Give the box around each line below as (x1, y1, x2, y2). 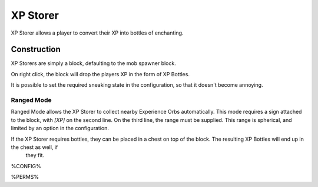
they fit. (25, 152, 44, 159)
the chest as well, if (11, 144, 58, 151)
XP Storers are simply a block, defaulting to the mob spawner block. (11, 60, 176, 67)
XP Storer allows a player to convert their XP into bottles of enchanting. (11, 29, 184, 36)
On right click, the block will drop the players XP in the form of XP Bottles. (11, 70, 190, 77)
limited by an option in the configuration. (11, 125, 109, 132)
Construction (11, 45, 61, 55)
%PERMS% (11, 174, 39, 181)
